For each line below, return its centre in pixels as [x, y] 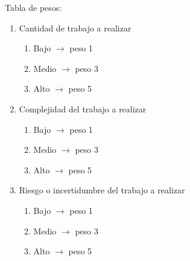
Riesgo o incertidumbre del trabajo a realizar [102, 190]
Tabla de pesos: [33, 7]
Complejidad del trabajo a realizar [83, 108]
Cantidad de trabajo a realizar [75, 27]
